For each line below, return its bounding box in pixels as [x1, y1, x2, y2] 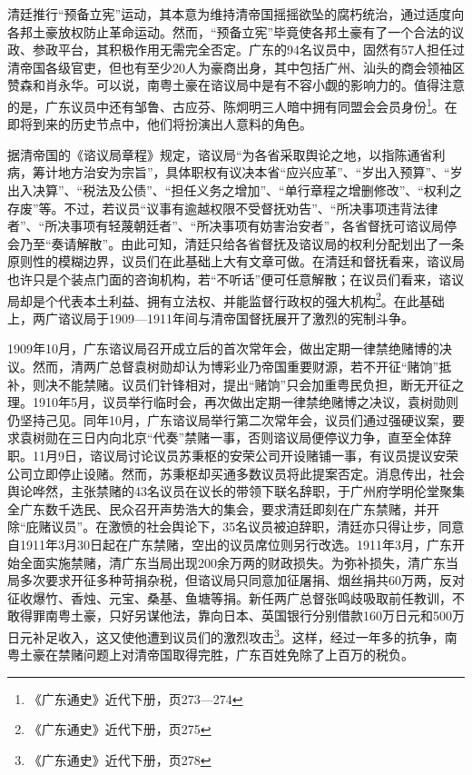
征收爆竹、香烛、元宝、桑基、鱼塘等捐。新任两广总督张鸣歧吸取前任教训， [7, 588, 452, 607]
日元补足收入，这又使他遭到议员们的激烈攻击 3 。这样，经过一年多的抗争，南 [7, 624, 457, 646]
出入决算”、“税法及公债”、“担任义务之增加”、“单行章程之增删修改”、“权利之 [7, 181, 462, 199]
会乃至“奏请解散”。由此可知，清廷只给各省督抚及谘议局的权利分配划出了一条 [7, 233, 465, 253]
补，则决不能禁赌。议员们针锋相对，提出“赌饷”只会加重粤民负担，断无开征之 [7, 374, 465, 393]
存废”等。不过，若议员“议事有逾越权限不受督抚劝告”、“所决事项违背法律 [7, 198, 438, 217]
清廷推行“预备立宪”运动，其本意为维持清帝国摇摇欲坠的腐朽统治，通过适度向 [7, 5, 465, 23]
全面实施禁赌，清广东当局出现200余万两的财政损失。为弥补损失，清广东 [19, 552, 446, 571]
